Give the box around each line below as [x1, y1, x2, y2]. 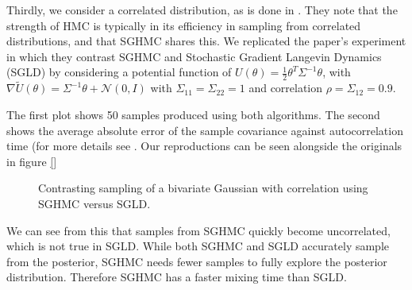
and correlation [248, 79, 323, 96]
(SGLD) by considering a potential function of [6, 64, 232, 80]
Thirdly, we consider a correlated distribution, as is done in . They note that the [6, 2, 398, 17]
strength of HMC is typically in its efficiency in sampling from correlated [6, 17, 361, 33]
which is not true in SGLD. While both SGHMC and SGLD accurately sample [6, 238, 390, 254]
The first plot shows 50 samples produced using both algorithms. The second [6, 106, 380, 123]
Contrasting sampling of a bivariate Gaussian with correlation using [38, 180, 368, 196]
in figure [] [6, 153, 57, 169]
